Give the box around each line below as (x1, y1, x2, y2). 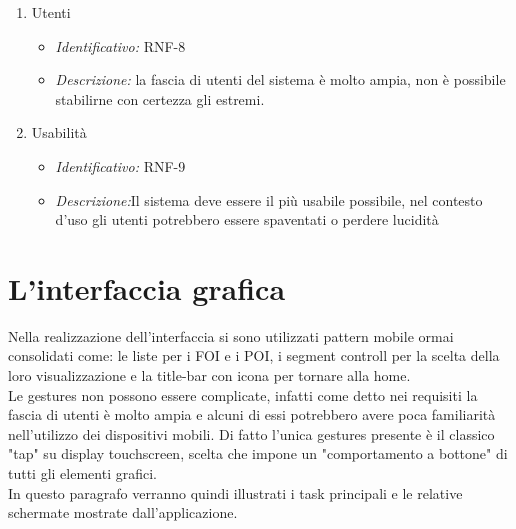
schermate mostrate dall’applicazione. (8, 502, 238, 523)
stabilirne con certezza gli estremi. (55, 88, 265, 109)
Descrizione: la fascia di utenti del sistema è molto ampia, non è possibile (55, 69, 506, 90)
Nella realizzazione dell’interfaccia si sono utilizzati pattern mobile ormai (8, 325, 454, 346)
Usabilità (31, 122, 87, 143)
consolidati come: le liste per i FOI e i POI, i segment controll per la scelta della (8, 345, 500, 366)
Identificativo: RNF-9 (55, 155, 186, 176)
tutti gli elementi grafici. (8, 463, 157, 484)
